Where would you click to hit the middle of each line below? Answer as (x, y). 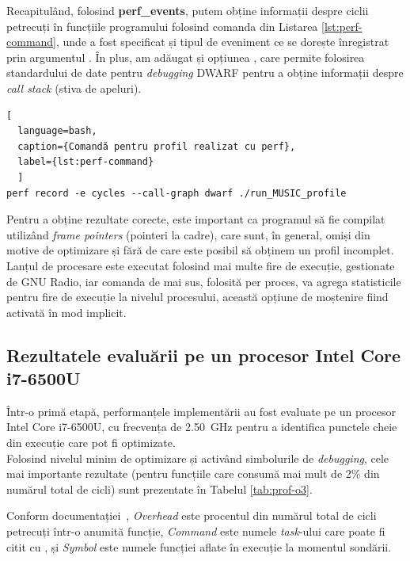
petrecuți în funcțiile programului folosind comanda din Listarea (162, 26)
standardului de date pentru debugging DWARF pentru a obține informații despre (205, 73)
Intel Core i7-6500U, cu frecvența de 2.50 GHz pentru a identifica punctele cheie (202, 427)
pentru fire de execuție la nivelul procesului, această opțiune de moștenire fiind (197, 297)
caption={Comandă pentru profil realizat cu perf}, (157, 146)
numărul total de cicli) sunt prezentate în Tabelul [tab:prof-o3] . (159, 488)
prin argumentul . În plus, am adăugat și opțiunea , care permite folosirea (186, 57)
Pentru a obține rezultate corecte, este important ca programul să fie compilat (196, 219)
